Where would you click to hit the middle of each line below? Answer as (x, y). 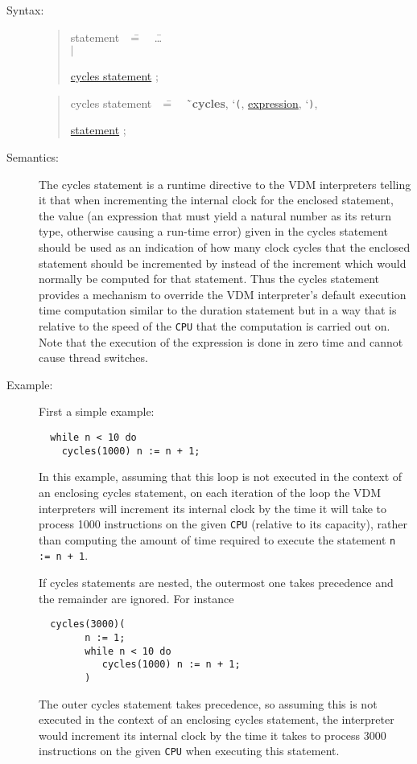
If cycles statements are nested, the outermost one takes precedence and (216, 583)
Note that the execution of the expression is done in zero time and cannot (221, 341)
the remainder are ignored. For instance (136, 598)
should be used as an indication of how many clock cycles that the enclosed (225, 247)
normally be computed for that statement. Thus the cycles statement (209, 279)
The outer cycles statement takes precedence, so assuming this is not (208, 703)
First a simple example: (97, 411)
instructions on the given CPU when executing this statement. (189, 751)
